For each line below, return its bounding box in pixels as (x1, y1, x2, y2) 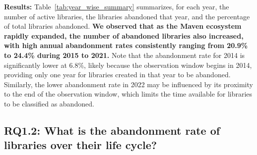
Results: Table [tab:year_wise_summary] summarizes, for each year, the (4, 1, 229, 11)
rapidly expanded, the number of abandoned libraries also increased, (4, 30, 244, 41)
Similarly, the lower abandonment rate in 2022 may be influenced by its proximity (4, 79, 253, 89)
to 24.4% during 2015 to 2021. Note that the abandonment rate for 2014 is (4, 50, 245, 60)
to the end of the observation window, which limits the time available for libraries (4, 89, 253, 99)
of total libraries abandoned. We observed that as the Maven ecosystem (4, 21, 242, 31)
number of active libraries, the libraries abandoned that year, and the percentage (4, 11, 250, 21)
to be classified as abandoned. (4, 98, 94, 108)
